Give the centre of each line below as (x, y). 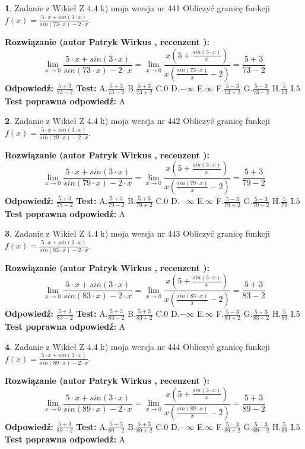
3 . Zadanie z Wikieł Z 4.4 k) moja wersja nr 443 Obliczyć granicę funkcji (137, 233)
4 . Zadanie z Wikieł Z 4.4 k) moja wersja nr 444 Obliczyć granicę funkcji (137, 346)
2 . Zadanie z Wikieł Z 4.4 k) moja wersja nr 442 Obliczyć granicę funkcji (137, 121)
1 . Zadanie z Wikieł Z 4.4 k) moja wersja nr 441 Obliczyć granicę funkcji (137, 8)
